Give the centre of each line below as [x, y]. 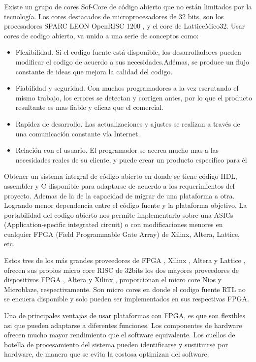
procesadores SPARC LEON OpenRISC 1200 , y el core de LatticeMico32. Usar [125, 26]
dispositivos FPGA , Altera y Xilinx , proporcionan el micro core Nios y [113, 280]
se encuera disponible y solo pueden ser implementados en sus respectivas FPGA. [127, 299]
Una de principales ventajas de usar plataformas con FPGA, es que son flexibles [125, 315]
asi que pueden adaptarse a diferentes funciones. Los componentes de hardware [123, 325]
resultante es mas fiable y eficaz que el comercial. [89, 107]
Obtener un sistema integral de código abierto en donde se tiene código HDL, [121, 176]
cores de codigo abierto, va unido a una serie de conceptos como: [101, 35]
